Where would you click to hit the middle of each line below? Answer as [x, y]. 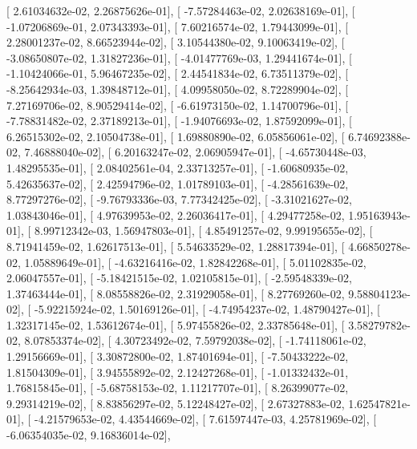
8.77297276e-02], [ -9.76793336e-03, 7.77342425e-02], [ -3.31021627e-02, [179, 199]
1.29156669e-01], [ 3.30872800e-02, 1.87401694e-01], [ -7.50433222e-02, [178, 356]
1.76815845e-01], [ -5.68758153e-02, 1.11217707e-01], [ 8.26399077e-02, [178, 388]
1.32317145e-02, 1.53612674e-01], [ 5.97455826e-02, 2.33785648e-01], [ [176, 324]
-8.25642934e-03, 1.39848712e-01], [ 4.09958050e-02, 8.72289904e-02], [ [178, 89]
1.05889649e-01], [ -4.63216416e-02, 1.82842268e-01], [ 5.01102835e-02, [195, 262]
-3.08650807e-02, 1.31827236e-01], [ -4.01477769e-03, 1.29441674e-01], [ [179, 57]
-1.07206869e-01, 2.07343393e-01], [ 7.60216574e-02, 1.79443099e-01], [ [178, 26]
